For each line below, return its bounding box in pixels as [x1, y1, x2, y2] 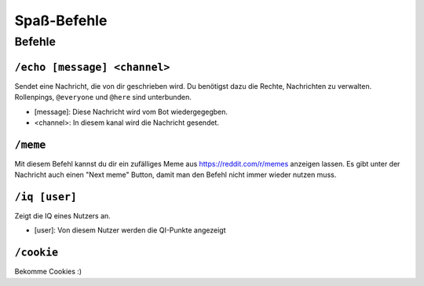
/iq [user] [14, 191, 78, 203]
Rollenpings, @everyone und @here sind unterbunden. [14, 93, 192, 102]
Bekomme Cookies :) [14, 267, 82, 277]
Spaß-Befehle [14, 12, 108, 29]
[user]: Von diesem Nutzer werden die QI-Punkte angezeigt [34, 225, 226, 235]
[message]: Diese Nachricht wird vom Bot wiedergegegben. [34, 107, 228, 116]
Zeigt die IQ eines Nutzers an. [14, 211, 111, 221]
